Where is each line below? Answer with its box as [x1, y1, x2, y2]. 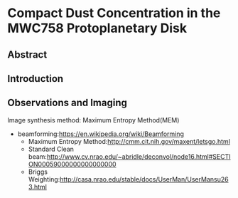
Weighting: [28, 174, 60, 183]
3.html [28, 182, 48, 191]
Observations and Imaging [7, 97, 128, 109]
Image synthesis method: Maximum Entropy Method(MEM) [7, 115, 180, 124]
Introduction [7, 73, 64, 85]
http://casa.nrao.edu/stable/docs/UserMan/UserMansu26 [59, 174, 229, 183]
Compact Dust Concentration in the [7, 5, 221, 21]
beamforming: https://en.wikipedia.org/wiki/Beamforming [17, 130, 185, 138]
